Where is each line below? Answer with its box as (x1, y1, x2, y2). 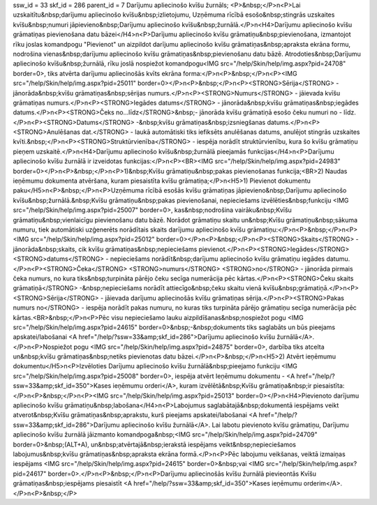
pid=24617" (13, 469, 47, 478)
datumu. (325, 255, 350, 263)
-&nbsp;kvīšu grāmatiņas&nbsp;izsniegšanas (136, 118, 266, 126)
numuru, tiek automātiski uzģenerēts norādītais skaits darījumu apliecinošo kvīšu (13, 225, 246, 234)
